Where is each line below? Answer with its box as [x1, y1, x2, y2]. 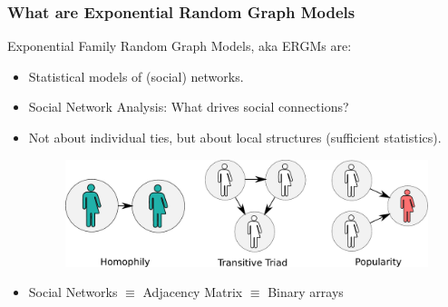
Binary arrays [268, 282, 344, 302]
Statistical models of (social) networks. [28, 66, 244, 85]
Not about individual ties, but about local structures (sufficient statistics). [28, 128, 442, 146]
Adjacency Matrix [142, 282, 243, 302]
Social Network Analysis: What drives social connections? [28, 97, 349, 116]
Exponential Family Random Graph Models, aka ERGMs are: [7, 36, 352, 55]
